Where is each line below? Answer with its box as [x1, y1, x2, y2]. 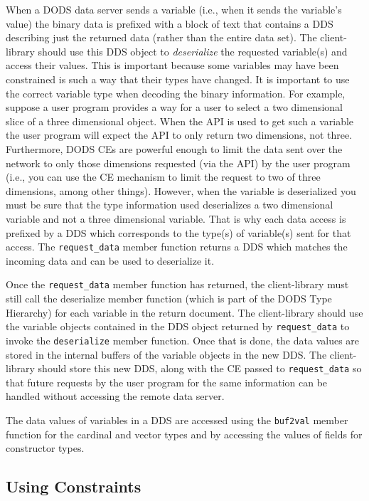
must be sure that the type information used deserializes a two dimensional [6, 197, 333, 212]
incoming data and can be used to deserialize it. [6, 253, 215, 268]
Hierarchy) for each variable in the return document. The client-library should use [6, 305, 363, 320]
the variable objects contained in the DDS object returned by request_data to [6, 319, 350, 334]
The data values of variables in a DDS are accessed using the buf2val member [6, 412, 348, 427]
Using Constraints [6, 475, 141, 497]
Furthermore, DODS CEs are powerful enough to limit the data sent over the [6, 141, 343, 156]
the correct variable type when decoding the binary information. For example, [6, 85, 346, 100]
